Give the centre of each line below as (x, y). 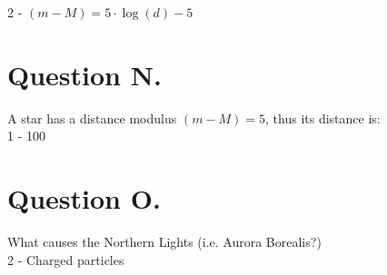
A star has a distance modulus (92, 118)
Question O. (84, 198)
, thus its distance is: (323, 118)
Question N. (84, 74)
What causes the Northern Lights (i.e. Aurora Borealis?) (164, 242)
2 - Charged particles (66, 259)
